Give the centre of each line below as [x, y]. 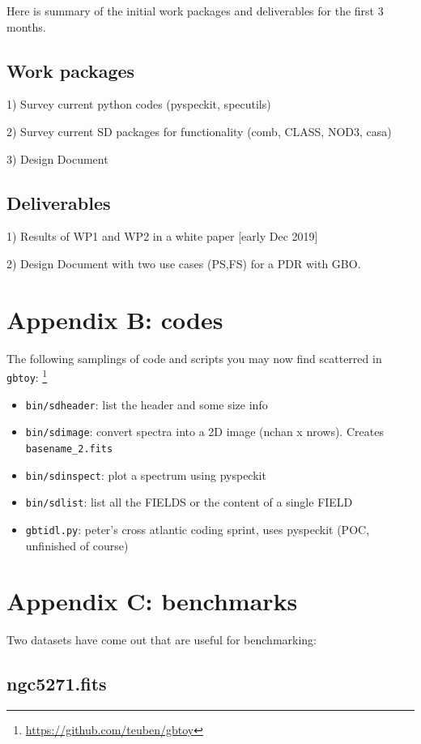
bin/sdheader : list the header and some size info [147, 404]
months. [26, 26]
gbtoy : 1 [27, 376]
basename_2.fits [69, 449]
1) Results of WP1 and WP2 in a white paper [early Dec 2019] [162, 236]
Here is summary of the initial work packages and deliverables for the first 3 [195, 11]
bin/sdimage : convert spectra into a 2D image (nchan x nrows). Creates [204, 432]
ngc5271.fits [57, 684]
